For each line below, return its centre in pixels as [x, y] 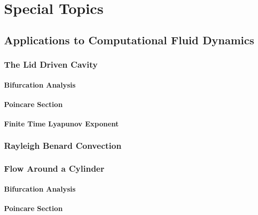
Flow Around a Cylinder [54, 168]
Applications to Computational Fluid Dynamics [129, 40]
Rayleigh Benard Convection [63, 146]
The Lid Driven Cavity [51, 64]
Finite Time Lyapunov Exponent [62, 123]
